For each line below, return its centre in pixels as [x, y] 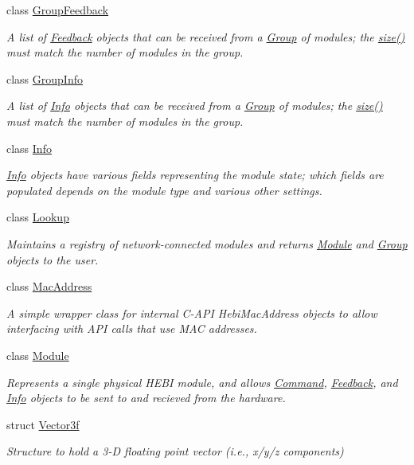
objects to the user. [53, 259]
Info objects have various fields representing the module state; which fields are [195, 175]
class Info [29, 148]
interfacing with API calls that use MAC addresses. [132, 328]
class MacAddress [49, 286]
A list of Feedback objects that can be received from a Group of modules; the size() [206, 36]
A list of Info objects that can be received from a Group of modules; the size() [195, 106]
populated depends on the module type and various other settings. [164, 190]
